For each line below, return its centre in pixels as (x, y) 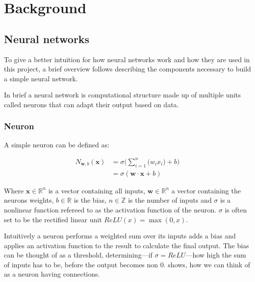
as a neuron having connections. (52, 274)
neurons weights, (29, 200)
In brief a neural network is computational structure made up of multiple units (123, 95)
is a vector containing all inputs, (97, 190)
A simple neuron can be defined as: (57, 144)
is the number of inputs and (170, 200)
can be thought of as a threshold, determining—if (78, 255)
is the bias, (90, 200)
